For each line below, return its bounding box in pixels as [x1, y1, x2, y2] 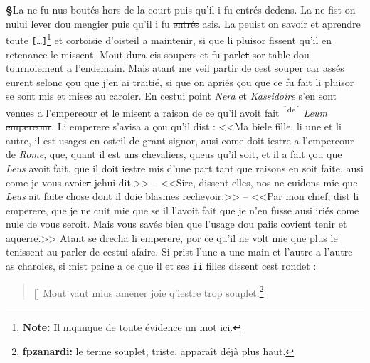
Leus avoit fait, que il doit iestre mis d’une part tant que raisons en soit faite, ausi [6, 160, 364, 175]
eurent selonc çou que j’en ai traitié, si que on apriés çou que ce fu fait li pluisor [6, 74, 354, 89]
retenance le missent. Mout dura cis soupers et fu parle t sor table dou [6, 46, 310, 61]
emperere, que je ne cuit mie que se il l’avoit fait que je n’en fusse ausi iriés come [6, 202, 359, 217]
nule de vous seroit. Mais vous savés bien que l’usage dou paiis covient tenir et [6, 216, 347, 231]
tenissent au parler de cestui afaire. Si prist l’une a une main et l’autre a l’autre [6, 244, 353, 259]
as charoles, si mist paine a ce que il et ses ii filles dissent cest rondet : [6, 258, 317, 273]
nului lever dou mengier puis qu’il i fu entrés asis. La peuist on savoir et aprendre [6, 16, 361, 31]
